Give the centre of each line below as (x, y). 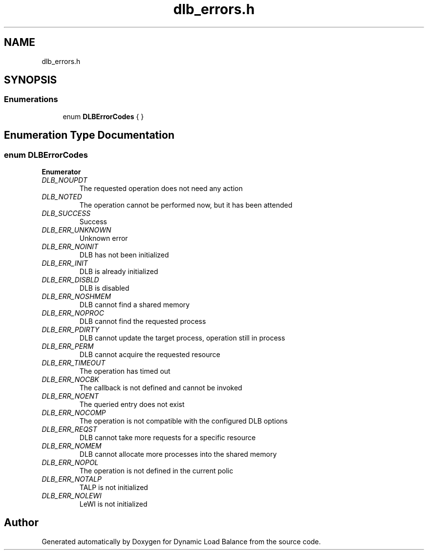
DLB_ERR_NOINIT (70, 247)
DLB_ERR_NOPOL (70, 463)
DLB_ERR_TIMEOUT (74, 363)
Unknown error (104, 238)
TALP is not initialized (114, 488)
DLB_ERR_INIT (65, 263)
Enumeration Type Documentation (89, 135)
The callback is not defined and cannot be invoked (161, 388)
